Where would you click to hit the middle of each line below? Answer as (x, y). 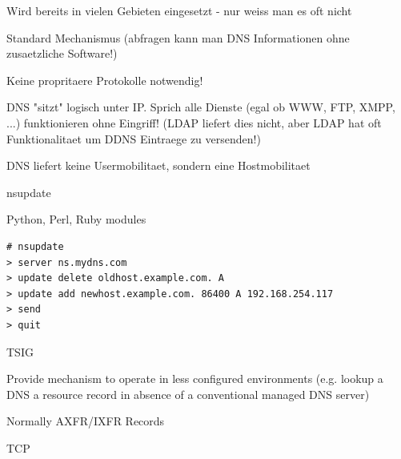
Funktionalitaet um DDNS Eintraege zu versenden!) (134, 138)
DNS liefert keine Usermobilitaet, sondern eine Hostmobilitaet (158, 165)
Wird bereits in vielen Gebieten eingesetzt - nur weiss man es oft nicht (179, 10)
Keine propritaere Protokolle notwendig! (105, 80)
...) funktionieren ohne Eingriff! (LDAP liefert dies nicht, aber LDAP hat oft (194, 122)
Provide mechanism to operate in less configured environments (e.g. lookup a (195, 378)
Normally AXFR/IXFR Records (86, 421)
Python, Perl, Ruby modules (76, 219)
